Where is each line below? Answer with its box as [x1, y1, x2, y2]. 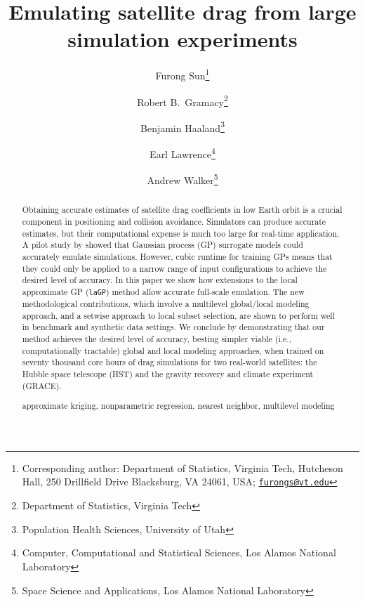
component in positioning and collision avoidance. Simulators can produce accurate [22, 216, 326, 228]
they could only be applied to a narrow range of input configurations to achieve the [22, 262, 327, 274]
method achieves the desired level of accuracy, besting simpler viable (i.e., [22, 333, 291, 345]
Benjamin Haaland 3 [140, 118, 225, 135]
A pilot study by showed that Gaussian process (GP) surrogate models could [22, 239, 303, 251]
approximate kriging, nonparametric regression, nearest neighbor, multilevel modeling [22, 400, 335, 412]
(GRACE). [22, 379, 62, 391]
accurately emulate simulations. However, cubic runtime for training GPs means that [22, 250, 333, 262]
